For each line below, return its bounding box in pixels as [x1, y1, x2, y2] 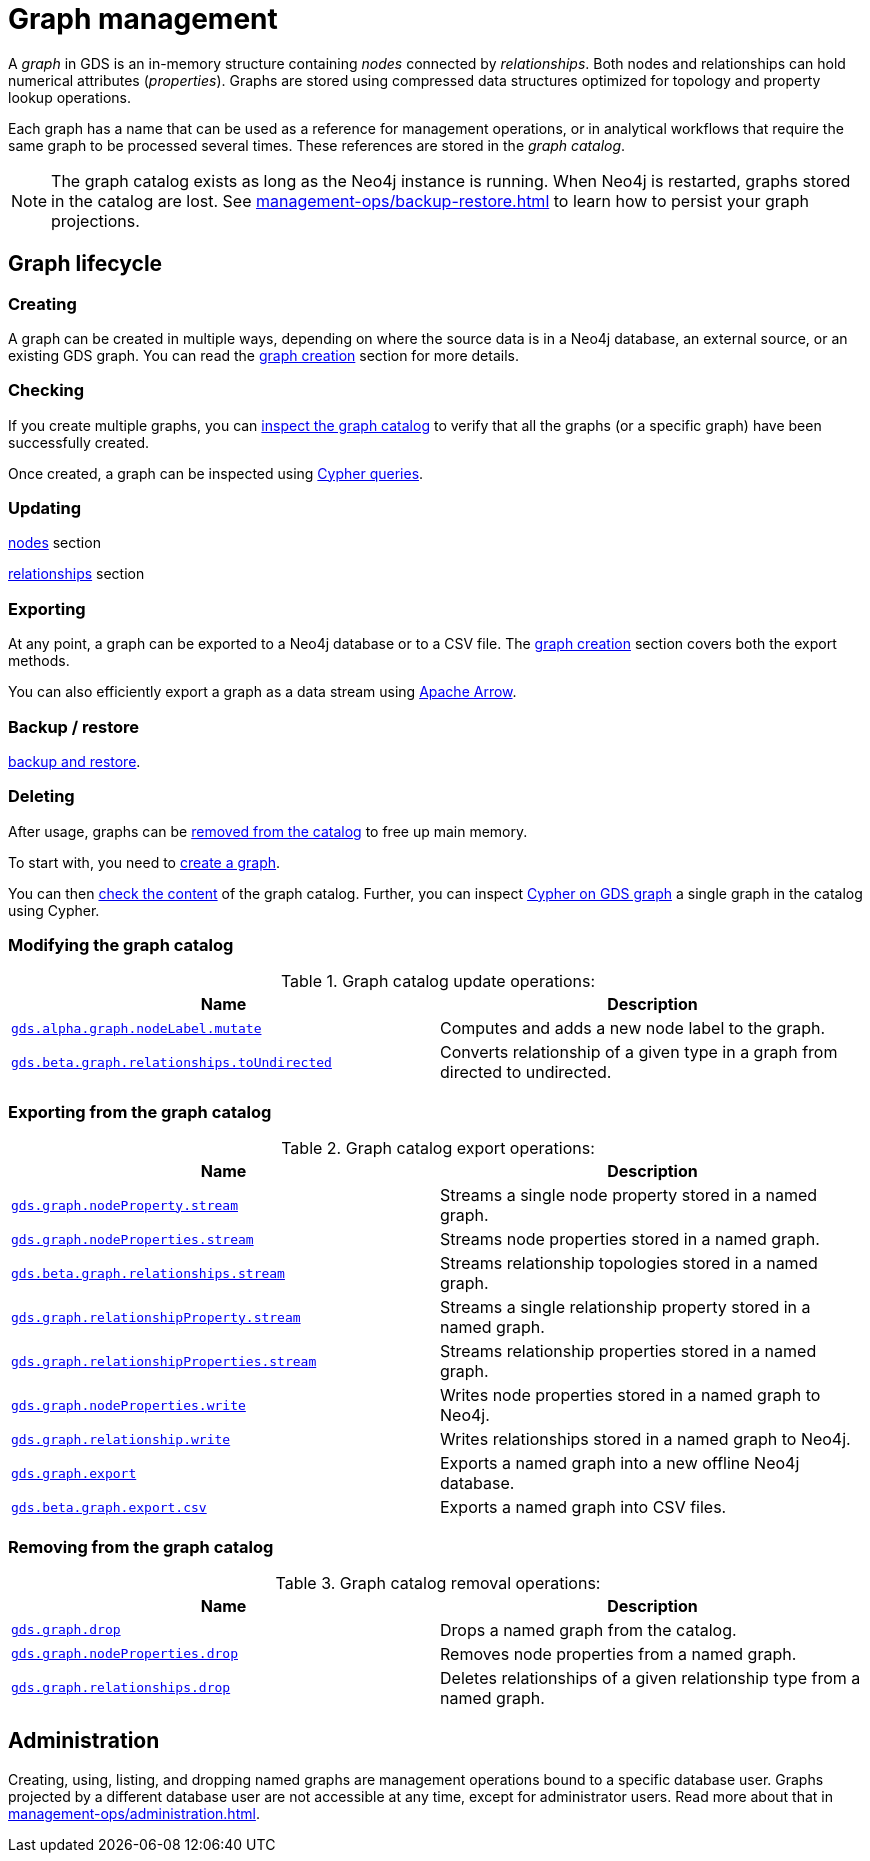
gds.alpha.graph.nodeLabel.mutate [11, 1020, 262, 1036]
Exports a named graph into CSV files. [440, 1497, 727, 1518]
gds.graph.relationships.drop [11, 1680, 231, 1696]
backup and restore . [8, 752, 141, 770]
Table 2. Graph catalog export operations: [281, 1138, 595, 1159]
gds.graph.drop [11, 1622, 121, 1638]
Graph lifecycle [8, 251, 163, 277]
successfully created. [8, 433, 150, 451]
